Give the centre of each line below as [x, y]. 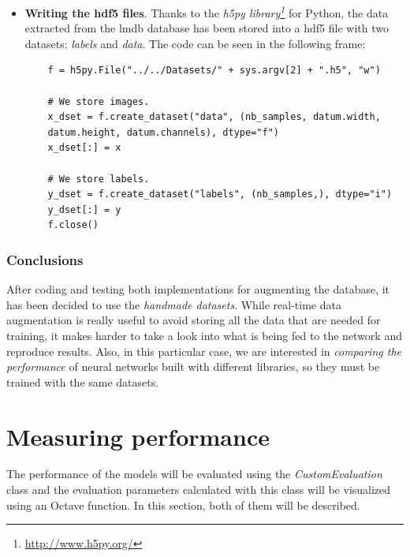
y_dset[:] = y [84, 209]
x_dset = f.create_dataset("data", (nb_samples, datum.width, [214, 117]
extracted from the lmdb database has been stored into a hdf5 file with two [207, 28]
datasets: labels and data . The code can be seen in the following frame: [195, 43]
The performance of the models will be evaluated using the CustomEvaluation [194, 474]
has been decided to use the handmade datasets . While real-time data [174, 304]
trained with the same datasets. [83, 381]
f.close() [73, 225]
